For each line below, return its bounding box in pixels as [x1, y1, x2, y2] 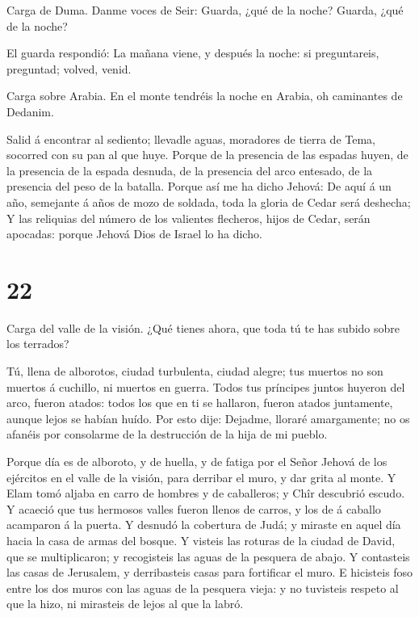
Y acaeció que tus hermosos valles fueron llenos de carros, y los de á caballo [6, 500, 381, 517]
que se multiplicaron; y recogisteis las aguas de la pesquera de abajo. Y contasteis [6, 548, 410, 565]
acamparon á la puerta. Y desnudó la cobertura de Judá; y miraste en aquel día [6, 516, 401, 533]
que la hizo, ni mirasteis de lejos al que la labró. [6, 595, 244, 612]
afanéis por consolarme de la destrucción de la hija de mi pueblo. [6, 426, 328, 443]
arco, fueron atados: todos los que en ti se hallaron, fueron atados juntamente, [6, 394, 393, 411]
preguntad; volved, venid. [6, 60, 132, 77]
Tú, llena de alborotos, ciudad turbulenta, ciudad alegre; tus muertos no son [6, 363, 383, 380]
